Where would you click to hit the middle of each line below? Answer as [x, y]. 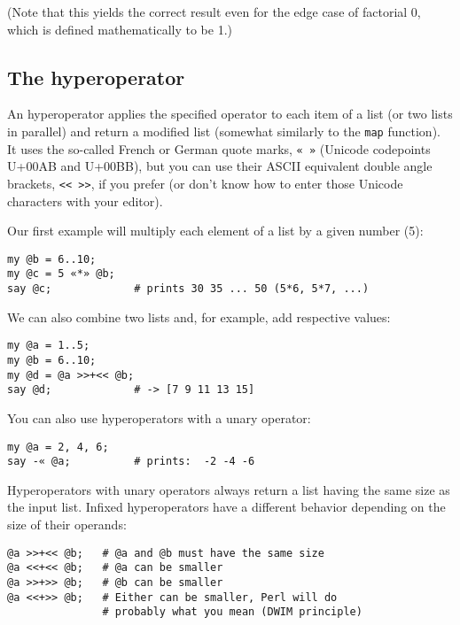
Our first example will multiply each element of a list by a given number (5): [215, 231]
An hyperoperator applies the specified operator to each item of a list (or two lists [230, 114]
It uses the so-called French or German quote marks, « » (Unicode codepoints [219, 148]
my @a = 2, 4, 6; [58, 447]
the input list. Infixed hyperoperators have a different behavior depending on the [226, 507]
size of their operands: [67, 525]
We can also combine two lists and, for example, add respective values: [199, 316]
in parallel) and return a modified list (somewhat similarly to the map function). [224, 131]
